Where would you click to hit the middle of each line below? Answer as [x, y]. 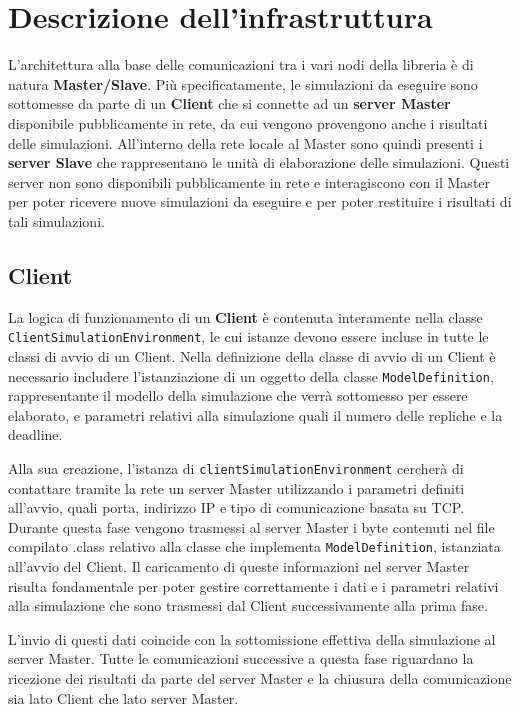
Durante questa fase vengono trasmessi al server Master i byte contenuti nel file [251, 526]
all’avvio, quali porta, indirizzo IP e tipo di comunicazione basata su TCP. [236, 507]
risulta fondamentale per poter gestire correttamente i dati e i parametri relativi [253, 585]
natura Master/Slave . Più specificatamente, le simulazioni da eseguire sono [243, 83]
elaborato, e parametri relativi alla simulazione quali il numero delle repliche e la [255, 414]
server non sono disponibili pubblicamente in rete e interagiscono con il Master [249, 181]
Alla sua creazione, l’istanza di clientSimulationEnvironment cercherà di [236, 467]
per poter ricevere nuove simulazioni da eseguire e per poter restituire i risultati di [260, 201]
